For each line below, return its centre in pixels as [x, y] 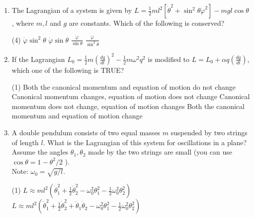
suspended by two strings [209, 132]
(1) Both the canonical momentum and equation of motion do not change [124, 86]
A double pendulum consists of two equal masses [86, 132]
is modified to [169, 59]
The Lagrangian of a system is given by [72, 10]
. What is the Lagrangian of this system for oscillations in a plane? [145, 142]
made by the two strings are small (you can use [160, 152]
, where [23, 23]
